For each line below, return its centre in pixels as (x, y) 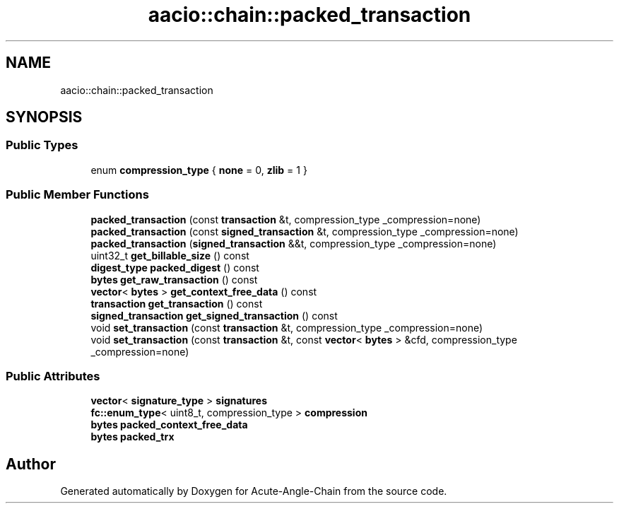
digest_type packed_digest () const (175, 267)
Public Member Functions (77, 195)
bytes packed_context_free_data (169, 425)
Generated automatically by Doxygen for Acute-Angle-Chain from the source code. (254, 491)
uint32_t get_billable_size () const (170, 255)
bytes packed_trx (132, 437)
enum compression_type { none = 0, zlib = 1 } (199, 170)
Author (31, 464)
